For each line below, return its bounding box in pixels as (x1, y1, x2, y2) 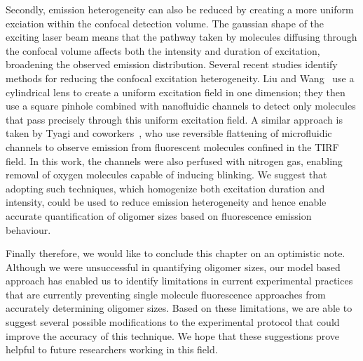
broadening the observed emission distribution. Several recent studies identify (6, 57, 338, 72)
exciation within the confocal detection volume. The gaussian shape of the (6, 15, 324, 30)
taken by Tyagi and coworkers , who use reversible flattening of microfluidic (6, 126, 332, 140)
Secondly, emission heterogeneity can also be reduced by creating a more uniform (6, 2, 354, 16)
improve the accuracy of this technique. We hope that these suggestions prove (6, 328, 340, 343)
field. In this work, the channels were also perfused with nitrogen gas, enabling (6, 153, 343, 168)
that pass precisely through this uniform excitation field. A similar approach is (6, 112, 343, 126)
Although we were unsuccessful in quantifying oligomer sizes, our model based (6, 259, 341, 274)
